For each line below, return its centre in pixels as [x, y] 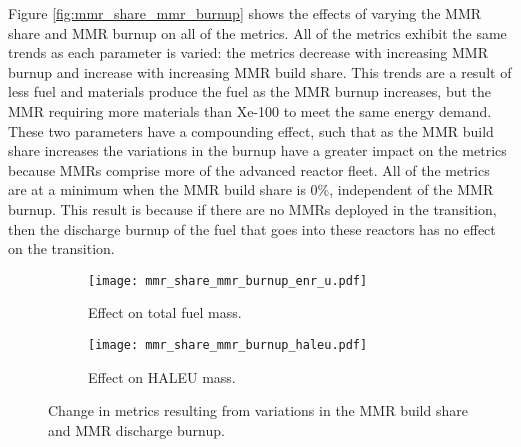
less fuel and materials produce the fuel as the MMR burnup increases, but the [250, 91]
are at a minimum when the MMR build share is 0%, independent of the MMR [251, 189]
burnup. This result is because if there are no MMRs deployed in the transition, [252, 208]
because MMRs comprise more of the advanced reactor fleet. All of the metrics [249, 169]
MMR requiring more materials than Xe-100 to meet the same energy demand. [250, 110]
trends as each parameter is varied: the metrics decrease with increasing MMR [248, 52]
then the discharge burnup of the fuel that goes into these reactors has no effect [252, 228]
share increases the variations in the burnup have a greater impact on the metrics [257, 150]
